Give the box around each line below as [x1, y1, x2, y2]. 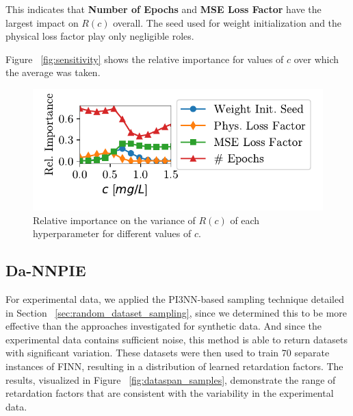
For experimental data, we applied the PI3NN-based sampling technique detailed [5, 292, 344, 306]
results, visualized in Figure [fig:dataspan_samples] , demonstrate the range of [5, 372, 336, 387]
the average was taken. [5, 65, 101, 79]
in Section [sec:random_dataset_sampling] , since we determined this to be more [5, 305, 348, 319]
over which [293, 51, 339, 66]
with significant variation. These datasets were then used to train [5, 345, 279, 360]
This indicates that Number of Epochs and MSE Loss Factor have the [5, 2, 322, 16]
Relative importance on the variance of [33, 212, 196, 227]
